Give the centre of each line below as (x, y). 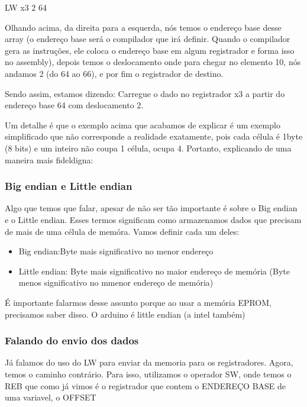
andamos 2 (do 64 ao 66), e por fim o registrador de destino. (114, 73)
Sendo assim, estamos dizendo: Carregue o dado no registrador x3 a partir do (145, 93)
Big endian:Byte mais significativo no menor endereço (116, 251)
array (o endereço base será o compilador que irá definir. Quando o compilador (148, 39)
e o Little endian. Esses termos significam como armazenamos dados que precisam (153, 219)
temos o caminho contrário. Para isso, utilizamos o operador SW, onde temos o (148, 374)
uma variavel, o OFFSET (51, 397)
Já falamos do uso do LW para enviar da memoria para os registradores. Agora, (149, 362)
